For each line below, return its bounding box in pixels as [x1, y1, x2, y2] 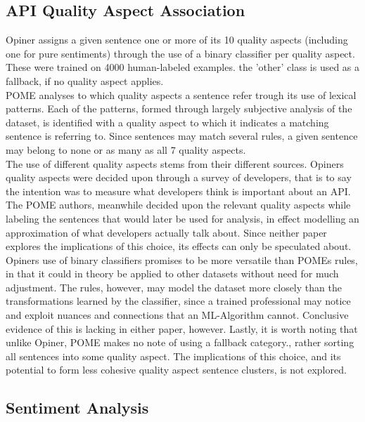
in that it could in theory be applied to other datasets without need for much [6, 266, 339, 281]
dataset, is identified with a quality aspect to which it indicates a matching [6, 114, 329, 129]
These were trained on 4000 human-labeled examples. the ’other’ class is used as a [6, 60, 360, 74]
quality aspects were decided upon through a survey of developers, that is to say [6, 170, 352, 185]
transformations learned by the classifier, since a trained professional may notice [6, 294, 351, 308]
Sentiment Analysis [6, 397, 149, 418]
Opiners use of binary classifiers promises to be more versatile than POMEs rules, [6, 252, 358, 267]
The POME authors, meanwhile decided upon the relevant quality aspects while [6, 197, 351, 212]
